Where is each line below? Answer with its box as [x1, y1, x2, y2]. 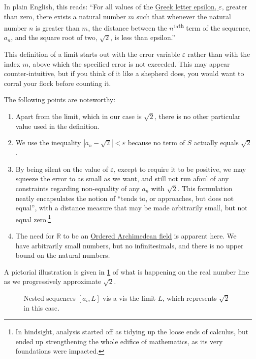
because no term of [128, 137, 185, 148]
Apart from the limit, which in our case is [15, 111, 142, 121]
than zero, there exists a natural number [4, 11, 126, 21]
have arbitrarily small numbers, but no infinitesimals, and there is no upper [15, 240, 244, 250]
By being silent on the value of [15, 163, 108, 174]
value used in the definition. [15, 120, 99, 131]
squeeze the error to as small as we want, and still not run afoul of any [15, 173, 229, 184]
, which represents [162, 292, 217, 303]
